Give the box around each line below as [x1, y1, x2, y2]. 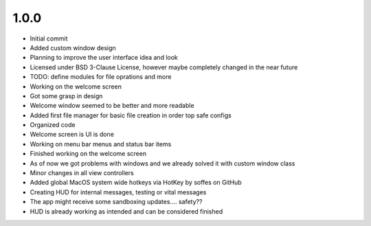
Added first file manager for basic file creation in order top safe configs [30, 111, 232, 120]
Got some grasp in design [30, 91, 103, 100]
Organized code [30, 121, 76, 129]
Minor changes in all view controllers [30, 169, 134, 177]
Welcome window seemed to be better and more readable [30, 102, 195, 110]
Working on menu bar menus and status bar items [30, 139, 172, 148]
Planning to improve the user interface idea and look [30, 54, 179, 62]
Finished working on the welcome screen [30, 150, 147, 158]
